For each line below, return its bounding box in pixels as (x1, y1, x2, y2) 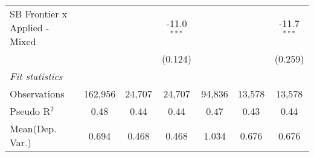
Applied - (10, 20, 50, 34)
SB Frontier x (10, 7, 68, 20)
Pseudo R (10, 104, 51, 118)
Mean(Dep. (10, 122, 57, 135)
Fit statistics (10, 69, 63, 83)
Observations (10, 87, 65, 100)
